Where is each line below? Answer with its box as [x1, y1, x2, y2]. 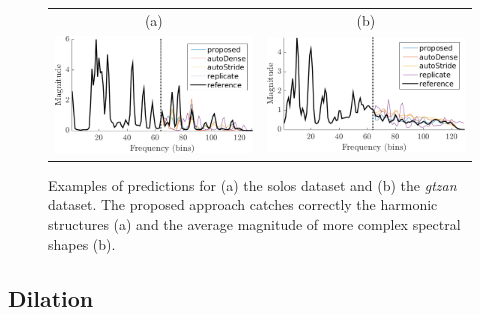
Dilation [8, 282, 94, 313]
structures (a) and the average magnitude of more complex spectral [48, 214, 461, 235]
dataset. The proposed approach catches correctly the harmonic [48, 194, 438, 215]
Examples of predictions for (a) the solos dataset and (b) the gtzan [48, 174, 457, 195]
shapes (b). [48, 233, 116, 254]
